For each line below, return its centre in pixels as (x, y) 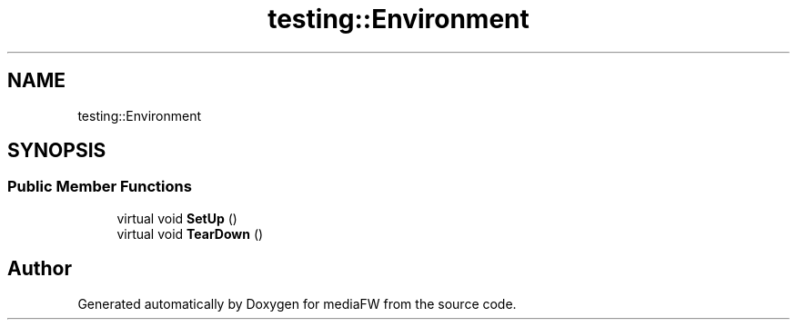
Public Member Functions (100, 187)
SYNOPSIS (57, 151)
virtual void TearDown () (190, 233)
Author (40, 269)
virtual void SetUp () (177, 218)
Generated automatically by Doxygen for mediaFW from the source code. (297, 303)
